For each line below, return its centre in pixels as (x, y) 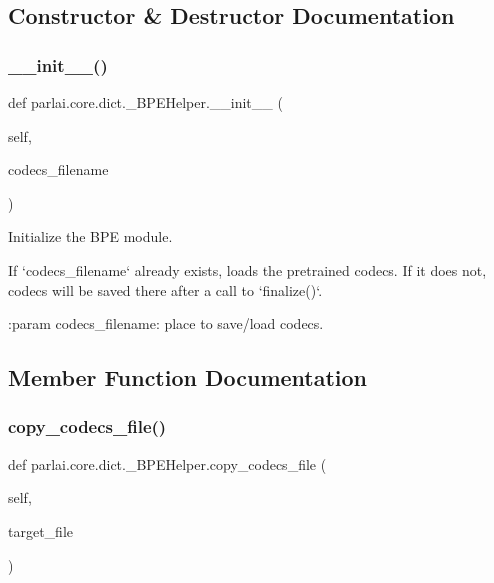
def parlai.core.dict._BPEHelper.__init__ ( (145, 102)
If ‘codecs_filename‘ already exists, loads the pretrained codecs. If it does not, (247, 269)
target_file (40, 530)
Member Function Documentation (188, 377)
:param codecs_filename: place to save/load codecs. (166, 323)
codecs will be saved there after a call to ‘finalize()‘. (165, 289)
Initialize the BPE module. (90, 236)
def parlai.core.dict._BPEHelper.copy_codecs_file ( (167, 463)
